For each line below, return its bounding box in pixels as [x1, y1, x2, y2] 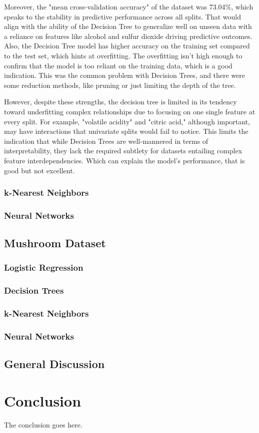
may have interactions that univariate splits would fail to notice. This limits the [4, 126, 248, 136]
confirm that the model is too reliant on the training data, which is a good [4, 60, 232, 70]
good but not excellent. [4, 165, 75, 175]
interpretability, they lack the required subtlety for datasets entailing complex [4, 145, 242, 156]
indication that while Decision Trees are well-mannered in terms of [4, 135, 208, 146]
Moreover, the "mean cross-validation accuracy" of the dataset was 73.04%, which [4, 1, 253, 11]
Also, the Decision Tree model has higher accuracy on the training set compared [4, 40, 250, 51]
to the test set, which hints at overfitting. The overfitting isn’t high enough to [4, 50, 242, 60]
